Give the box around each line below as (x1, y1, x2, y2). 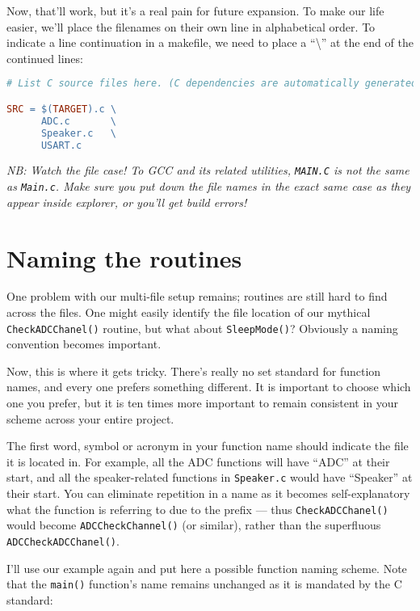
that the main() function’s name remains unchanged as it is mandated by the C (6, 575, 402, 592)
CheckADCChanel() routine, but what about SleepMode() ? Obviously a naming (6, 319, 398, 336)
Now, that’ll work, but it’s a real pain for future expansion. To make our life (6, 2, 384, 19)
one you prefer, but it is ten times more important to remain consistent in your (6, 394, 399, 411)
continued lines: (6, 49, 83, 66)
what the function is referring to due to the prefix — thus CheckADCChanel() (6, 500, 388, 517)
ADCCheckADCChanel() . (6, 533, 120, 549)
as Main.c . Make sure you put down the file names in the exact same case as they (6, 178, 411, 195)
